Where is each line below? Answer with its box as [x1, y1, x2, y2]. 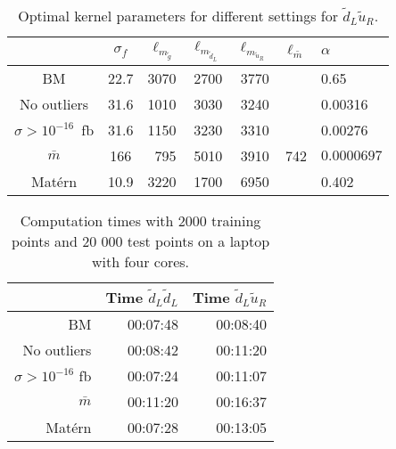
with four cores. [92, 250, 190, 272]
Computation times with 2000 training [20, 209, 261, 231]
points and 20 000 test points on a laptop [11, 230, 270, 251]
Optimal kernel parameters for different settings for [18, 5, 338, 26]
